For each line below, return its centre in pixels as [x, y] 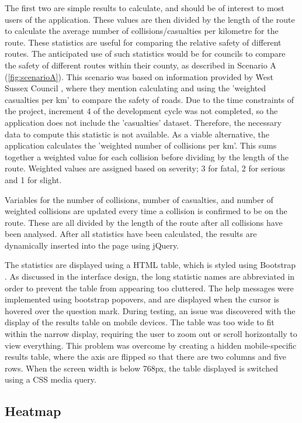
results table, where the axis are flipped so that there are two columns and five [145, 357]
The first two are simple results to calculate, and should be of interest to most [145, 8]
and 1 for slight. [33, 179]
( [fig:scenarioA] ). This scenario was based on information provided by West [139, 76]
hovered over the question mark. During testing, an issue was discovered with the [150, 310]
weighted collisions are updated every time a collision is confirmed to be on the [146, 211]
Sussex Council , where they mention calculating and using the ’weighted [136, 88]
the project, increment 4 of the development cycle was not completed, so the [141, 111]
